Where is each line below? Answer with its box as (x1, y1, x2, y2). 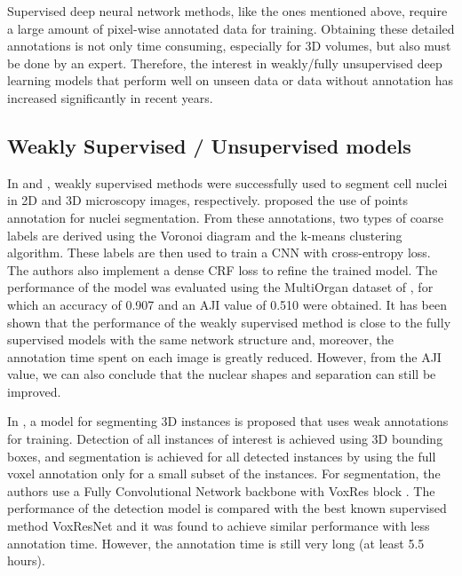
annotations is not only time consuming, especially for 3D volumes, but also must (7, 36, 451, 55)
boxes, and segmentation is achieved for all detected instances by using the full (7, 446, 436, 465)
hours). (7, 551, 45, 570)
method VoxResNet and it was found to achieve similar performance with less (7, 517, 430, 535)
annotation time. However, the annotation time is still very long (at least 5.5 (7, 533, 425, 552)
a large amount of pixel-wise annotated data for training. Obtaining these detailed (7, 19, 455, 37)
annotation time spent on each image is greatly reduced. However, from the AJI (7, 347, 442, 366)
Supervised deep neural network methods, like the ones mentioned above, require (7, 2, 448, 20)
